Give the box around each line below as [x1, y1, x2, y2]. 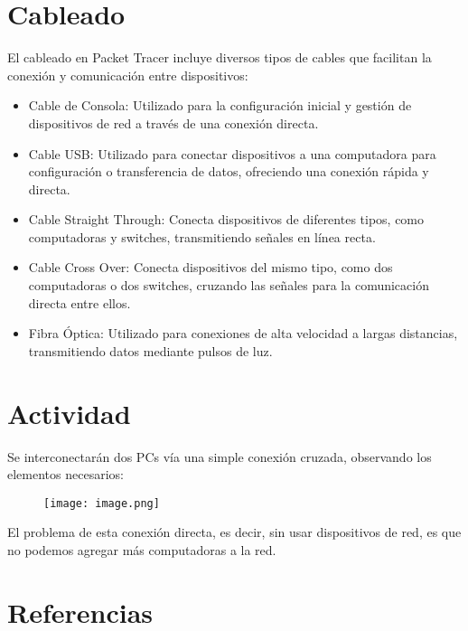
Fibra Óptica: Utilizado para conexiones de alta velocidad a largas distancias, [28, 324, 458, 343]
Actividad [7, 394, 131, 431]
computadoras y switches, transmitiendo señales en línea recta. [28, 227, 376, 246]
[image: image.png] [43, 496, 160, 510]
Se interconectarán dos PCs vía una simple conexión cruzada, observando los [7, 447, 432, 466]
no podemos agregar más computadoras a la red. [7, 541, 276, 559]
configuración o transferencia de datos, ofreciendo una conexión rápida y [28, 162, 429, 181]
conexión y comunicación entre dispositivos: [7, 65, 248, 84]
